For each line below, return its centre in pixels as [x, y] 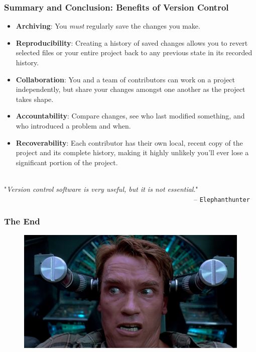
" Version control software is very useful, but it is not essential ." [101, 189]
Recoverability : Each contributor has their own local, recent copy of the [129, 142]
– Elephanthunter [222, 199]
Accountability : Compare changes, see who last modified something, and [130, 116]
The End [22, 221]
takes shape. [35, 99]
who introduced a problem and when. [73, 125]
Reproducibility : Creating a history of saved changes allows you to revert [132, 42]
